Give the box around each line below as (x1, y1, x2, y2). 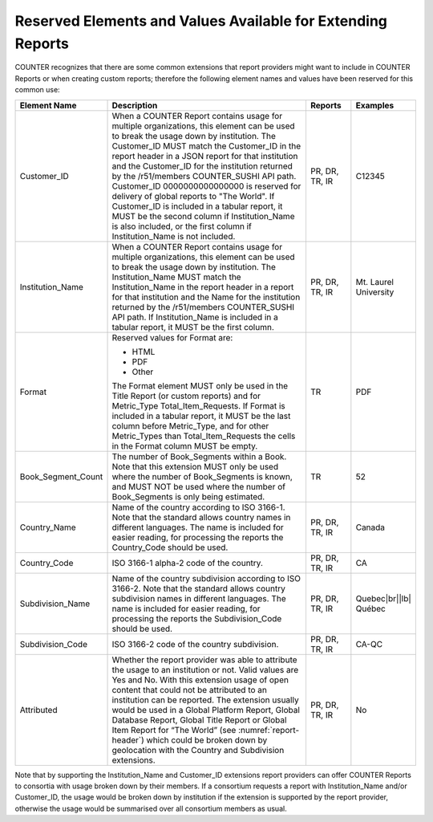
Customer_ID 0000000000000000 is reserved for (111, 181, 301, 192)
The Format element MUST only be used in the (111, 380, 289, 391)
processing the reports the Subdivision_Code (111, 612, 282, 624)
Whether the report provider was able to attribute (111, 654, 297, 665)
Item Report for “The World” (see (111, 724, 237, 735)
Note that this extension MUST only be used (111, 461, 279, 472)
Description (111, 100, 158, 111)
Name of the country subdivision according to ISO (111, 572, 301, 584)
